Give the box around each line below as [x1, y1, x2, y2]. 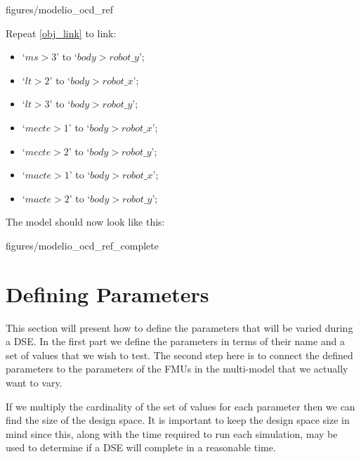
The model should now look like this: [6, 214, 165, 229]
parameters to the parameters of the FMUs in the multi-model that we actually [6, 361, 348, 376]
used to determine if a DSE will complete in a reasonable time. [6, 440, 276, 455]
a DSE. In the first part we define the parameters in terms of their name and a [6, 334, 346, 349]
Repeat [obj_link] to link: [6, 25, 117, 40]
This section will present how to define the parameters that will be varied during [6, 320, 353, 335]
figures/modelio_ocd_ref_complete [6, 238, 159, 252]
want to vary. [6, 375, 63, 390]
